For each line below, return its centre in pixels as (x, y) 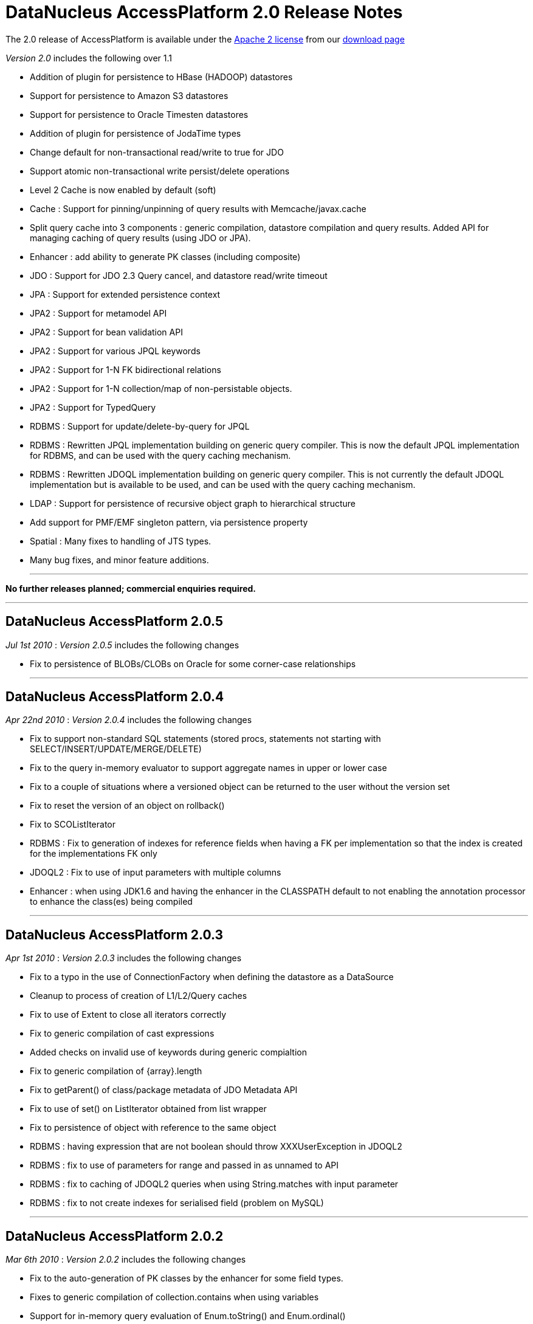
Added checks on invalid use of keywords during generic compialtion (168, 1052)
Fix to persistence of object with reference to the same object (153, 1128)
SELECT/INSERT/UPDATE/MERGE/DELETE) (116, 749)
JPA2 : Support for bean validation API (106, 332)
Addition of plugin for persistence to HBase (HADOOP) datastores (161, 77)
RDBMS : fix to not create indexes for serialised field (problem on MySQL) (177, 1203)
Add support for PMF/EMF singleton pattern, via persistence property (169, 522)
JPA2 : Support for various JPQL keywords (115, 351)
